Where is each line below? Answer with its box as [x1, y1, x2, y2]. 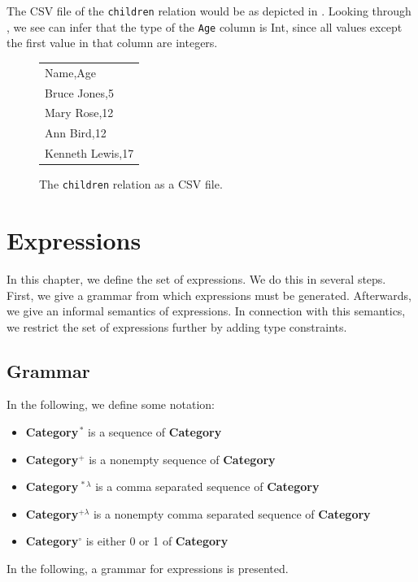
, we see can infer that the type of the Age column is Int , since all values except [7, 18, 403, 35]
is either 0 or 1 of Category [85, 532, 229, 549]
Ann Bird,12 [45, 124, 107, 141]
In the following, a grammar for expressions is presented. [7, 560, 289, 577]
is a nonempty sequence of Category [89, 450, 276, 467]
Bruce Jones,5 [45, 84, 114, 101]
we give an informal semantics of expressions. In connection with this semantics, [7, 302, 406, 319]
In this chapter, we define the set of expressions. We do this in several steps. [7, 270, 386, 287]
